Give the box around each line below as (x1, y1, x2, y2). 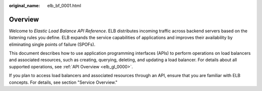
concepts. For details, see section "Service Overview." (9, 79, 118, 85)
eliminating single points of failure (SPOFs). (9, 41, 96, 47)
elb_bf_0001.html (47, 3, 82, 8)
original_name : (9, 3, 40, 8)
